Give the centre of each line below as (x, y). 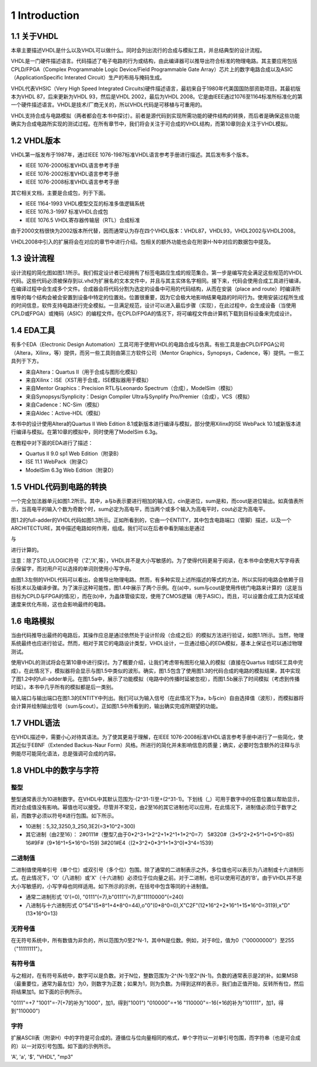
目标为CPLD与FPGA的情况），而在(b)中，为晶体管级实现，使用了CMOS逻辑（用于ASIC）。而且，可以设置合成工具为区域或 (158, 596)
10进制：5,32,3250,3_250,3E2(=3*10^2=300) (80, 826)
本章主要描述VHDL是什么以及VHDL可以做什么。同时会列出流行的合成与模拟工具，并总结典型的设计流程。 (138, 51)
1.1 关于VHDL (35, 36)
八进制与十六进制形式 (51, 905)
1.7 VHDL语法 (36, 723)
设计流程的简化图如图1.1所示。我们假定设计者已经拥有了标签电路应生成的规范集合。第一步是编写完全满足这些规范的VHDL (157, 272)
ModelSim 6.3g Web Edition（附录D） (71, 470)
